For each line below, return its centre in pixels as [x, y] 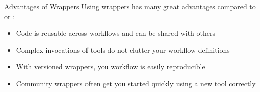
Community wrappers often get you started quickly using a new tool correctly [136, 83]
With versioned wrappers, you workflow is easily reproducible [110, 67]
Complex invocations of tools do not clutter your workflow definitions [123, 50]
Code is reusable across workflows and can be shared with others [115, 33]
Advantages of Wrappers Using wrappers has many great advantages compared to [130, 6]
